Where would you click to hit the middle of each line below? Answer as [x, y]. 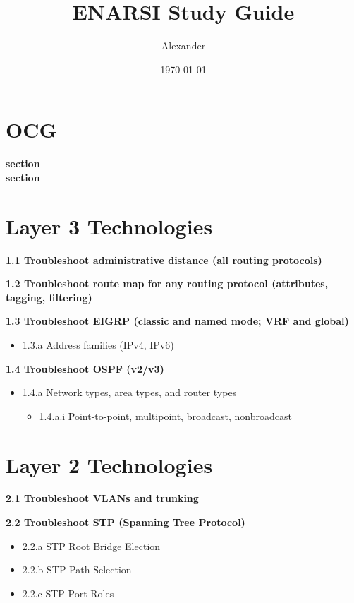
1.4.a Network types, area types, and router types [129, 392]
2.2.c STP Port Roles [68, 593]
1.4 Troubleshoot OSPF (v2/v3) [85, 368]
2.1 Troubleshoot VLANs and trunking [102, 498]
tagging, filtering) [49, 297]
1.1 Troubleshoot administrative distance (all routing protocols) [164, 259]
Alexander [183, 46]
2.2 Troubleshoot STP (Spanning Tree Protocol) [126, 522]
